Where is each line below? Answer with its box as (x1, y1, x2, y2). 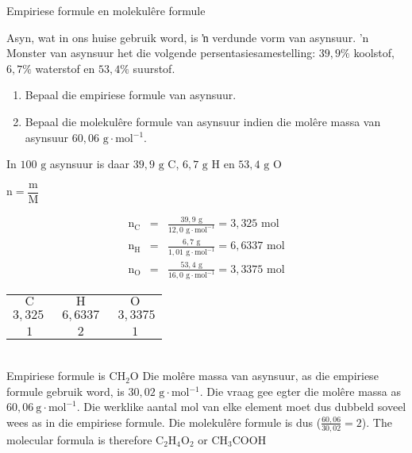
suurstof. (133, 60, 175, 76)
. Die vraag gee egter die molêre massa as (199, 382, 402, 399)
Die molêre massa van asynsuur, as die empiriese (142, 367, 379, 384)
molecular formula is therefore (6, 431, 152, 447)
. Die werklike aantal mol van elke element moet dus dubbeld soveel (76, 398, 406, 415)
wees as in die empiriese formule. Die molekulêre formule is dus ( (6, 413, 322, 430)
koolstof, (353, 44, 395, 61)
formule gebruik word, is (6, 382, 125, 399)
